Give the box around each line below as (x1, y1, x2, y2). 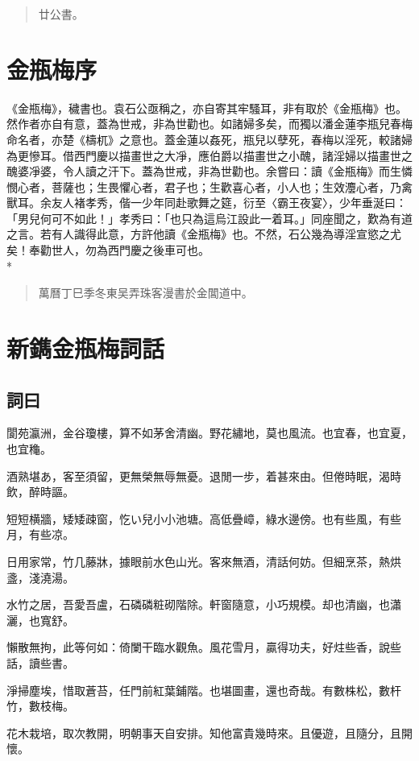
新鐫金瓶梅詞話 (6, 332, 165, 365)
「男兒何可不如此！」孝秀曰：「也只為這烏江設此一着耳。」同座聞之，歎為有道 (6, 209, 413, 226)
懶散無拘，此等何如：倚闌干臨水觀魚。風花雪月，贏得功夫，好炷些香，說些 (6, 639, 401, 656)
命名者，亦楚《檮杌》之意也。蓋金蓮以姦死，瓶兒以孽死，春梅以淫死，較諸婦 (6, 130, 413, 147)
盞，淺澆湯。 (6, 569, 74, 585)
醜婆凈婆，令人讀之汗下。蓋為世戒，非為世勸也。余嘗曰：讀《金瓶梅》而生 (6, 163, 401, 180)
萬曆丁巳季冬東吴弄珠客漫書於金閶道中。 (38, 284, 253, 301)
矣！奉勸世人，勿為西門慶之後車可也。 (6, 242, 209, 258)
